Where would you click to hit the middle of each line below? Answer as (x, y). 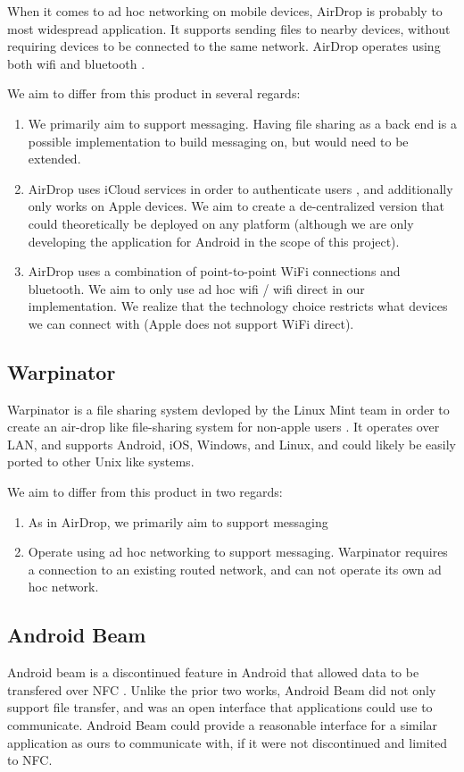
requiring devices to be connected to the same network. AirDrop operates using (224, 46)
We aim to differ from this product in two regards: (145, 492)
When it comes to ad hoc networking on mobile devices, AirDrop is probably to (225, 11)
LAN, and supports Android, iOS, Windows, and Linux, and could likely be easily (232, 444)
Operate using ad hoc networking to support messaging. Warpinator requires (238, 552)
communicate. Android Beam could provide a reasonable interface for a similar (223, 725)
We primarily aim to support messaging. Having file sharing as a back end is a (242, 123)
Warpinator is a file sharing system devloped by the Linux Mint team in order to (228, 409)
